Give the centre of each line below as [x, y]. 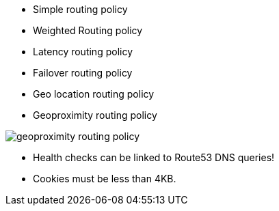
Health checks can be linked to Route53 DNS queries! [154, 157]
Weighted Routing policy [88, 30]
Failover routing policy [83, 73]
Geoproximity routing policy [95, 115]
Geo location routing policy [94, 94]
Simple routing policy [80, 9]
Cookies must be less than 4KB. [105, 179]
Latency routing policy [83, 52]
